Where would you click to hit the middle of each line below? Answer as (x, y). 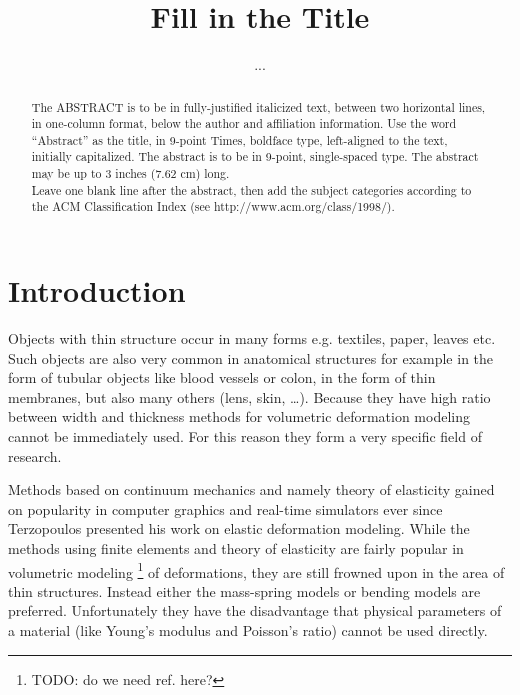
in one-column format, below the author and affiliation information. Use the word (244, 123)
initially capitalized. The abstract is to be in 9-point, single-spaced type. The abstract (255, 156)
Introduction (97, 290)
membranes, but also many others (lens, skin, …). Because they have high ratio (249, 396)
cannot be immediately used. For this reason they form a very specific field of (245, 436)
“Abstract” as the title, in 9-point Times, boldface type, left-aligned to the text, (239, 139)
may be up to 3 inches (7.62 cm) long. (130, 173)
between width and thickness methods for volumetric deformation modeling (239, 416)
